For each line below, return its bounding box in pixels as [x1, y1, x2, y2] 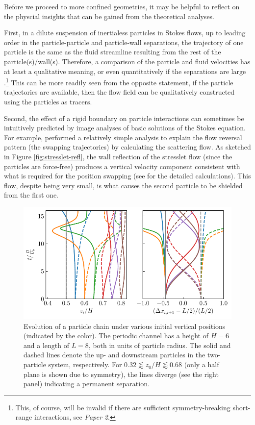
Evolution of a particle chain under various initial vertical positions [24, 321, 226, 331]
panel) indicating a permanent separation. [24, 378, 150, 389]
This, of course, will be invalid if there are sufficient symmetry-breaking [15, 402, 230, 412]
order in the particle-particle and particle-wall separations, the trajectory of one [4, 37, 244, 47]
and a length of [24, 340, 69, 350]
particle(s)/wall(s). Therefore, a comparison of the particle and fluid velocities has [4, 56, 251, 66]
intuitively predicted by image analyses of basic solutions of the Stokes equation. [4, 123, 246, 133]
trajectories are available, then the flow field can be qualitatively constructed [4, 87, 235, 97]
